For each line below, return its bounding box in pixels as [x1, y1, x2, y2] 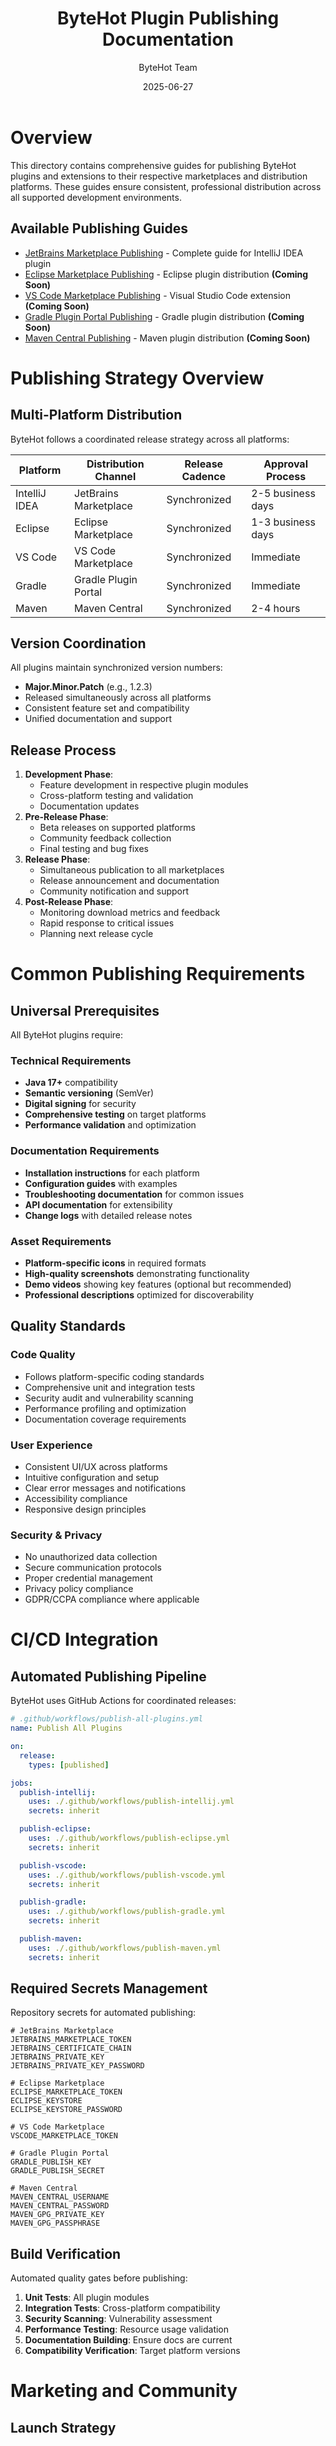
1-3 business [251, 515, 316, 529]
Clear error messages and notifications [24, 1482, 187, 1494]
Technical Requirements [10, 1054, 132, 1068]
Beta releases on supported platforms [39, 822, 196, 834]
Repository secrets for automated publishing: [10, 2007, 197, 2019]
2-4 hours [251, 601, 301, 615]
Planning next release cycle [39, 928, 154, 940]
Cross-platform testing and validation [39, 790, 194, 802]
